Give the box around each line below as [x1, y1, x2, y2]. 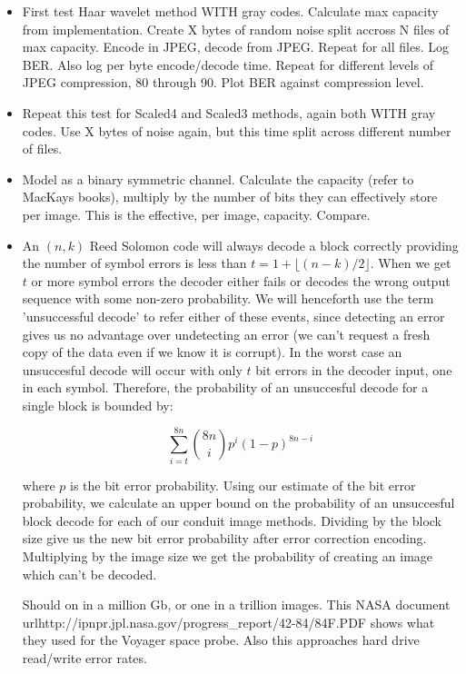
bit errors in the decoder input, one [255, 360, 452, 379]
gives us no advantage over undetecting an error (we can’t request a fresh [22, 324, 431, 343]
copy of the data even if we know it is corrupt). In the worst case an [22, 342, 402, 362]
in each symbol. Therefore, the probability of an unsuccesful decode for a [22, 378, 429, 397]
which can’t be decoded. [22, 564, 157, 583]
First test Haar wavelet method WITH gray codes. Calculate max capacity [22, 2, 439, 20]
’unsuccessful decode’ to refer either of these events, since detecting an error [22, 306, 445, 325]
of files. [22, 139, 63, 158]
